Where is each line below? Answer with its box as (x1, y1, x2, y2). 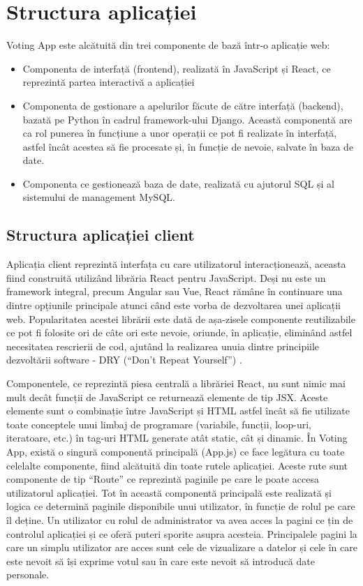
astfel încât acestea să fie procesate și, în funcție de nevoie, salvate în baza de (22, 139, 354, 153)
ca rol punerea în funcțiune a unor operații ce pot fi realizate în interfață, (22, 126, 337, 140)
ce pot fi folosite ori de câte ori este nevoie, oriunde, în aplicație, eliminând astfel (6, 325, 353, 340)
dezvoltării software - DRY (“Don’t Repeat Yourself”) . (6, 352, 242, 367)
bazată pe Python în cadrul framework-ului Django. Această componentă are (22, 112, 353, 126)
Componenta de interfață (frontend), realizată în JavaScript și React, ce (22, 61, 331, 75)
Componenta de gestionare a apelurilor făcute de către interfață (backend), (22, 98, 343, 112)
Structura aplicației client (6, 224, 195, 246)
